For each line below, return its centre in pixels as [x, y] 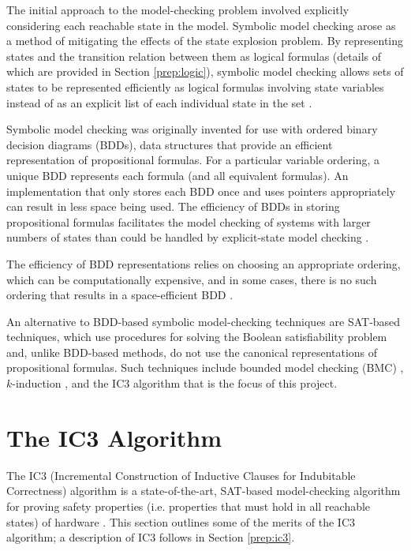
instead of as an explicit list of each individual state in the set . [159, 102]
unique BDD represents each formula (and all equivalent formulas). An [177, 175]
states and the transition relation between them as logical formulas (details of [194, 56]
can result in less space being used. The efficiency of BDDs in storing [173, 206]
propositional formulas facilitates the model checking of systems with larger [189, 221]
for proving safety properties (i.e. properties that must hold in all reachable [189, 506]
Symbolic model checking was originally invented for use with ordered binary [192, 129]
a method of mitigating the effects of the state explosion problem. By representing [205, 41]
